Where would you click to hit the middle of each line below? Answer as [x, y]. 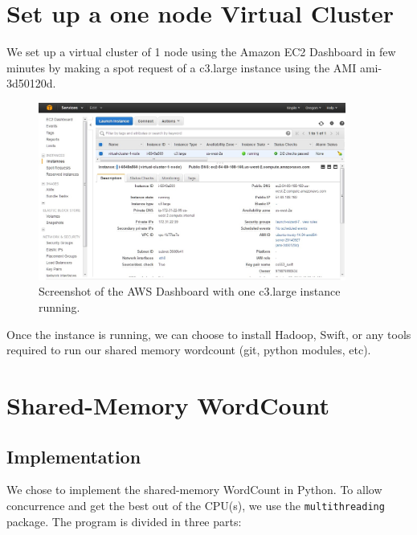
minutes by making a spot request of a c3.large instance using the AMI [182, 67]
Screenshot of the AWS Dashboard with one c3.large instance [190, 291]
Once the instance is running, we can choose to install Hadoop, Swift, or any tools [209, 334]
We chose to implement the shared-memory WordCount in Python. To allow [194, 490]
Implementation [74, 456]
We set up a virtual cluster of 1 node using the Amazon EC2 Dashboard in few [201, 52]
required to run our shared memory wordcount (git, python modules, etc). [189, 350]
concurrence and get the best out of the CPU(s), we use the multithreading [196, 506]
